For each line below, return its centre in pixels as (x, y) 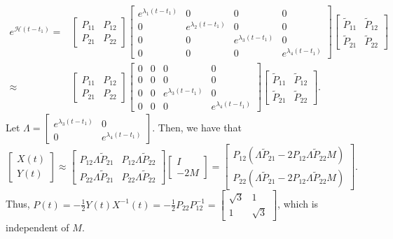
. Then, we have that (197, 128)
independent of (37, 227)
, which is (298, 204)
